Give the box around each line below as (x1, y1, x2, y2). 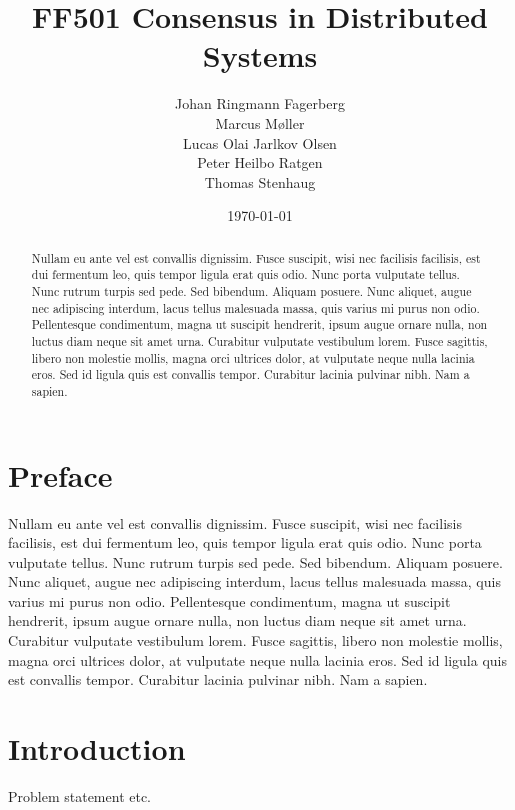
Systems (202, 35, 318, 76)
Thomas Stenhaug (204, 171, 316, 192)
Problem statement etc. (8, 785, 152, 806)
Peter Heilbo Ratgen (197, 152, 323, 173)
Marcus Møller (215, 112, 305, 133)
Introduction (8, 728, 186, 769)
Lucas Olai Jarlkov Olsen (183, 132, 337, 153)
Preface (8, 454, 113, 495)
